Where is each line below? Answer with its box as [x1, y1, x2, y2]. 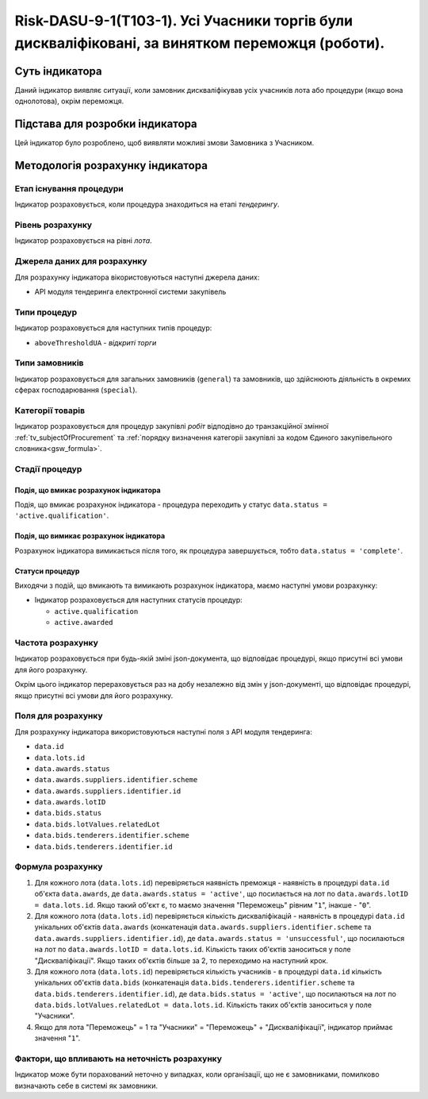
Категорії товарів [14, 405, 86, 416]
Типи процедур [14, 307, 78, 318]
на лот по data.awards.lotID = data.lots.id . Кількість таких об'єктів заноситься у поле [34, 945, 352, 954]
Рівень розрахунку [14, 219, 93, 230]
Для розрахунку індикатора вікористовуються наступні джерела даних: [14, 272, 260, 282]
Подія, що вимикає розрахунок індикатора [14, 531, 166, 541]
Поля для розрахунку [14, 711, 103, 722]
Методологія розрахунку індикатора [14, 159, 208, 172]
